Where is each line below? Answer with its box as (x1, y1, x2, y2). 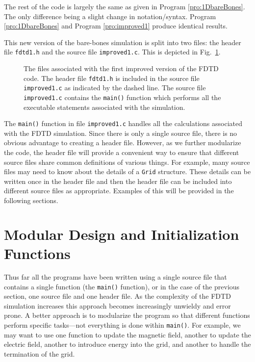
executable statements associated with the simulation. (24, 102, 185, 112)
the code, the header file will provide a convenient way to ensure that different (4, 147, 239, 157)
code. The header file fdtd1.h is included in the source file (24, 73, 200, 83)
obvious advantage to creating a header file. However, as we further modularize (4, 137, 241, 148)
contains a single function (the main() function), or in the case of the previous (4, 281, 240, 291)
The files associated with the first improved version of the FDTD (24, 63, 219, 74)
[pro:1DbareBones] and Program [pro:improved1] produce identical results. (4, 21, 228, 31)
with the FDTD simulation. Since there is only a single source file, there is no (4, 128, 237, 138)
